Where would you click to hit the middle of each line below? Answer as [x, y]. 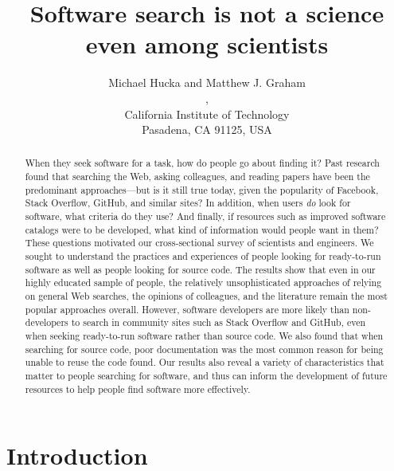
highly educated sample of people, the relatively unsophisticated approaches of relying [203, 283]
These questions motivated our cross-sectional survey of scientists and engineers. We [199, 243]
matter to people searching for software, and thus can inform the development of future [206, 375]
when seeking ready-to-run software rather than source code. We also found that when [204, 336]
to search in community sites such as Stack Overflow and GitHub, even [218, 322]
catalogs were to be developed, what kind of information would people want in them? [202, 229]
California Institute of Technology [207, 114]
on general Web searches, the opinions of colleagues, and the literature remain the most [206, 296]
